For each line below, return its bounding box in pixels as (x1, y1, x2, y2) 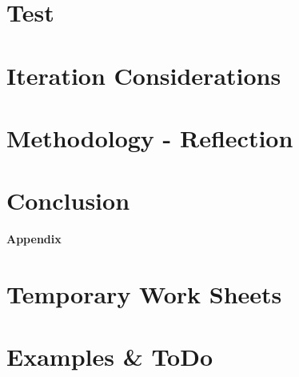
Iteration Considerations (6, 58, 281, 91)
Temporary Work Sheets (6, 278, 282, 311)
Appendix (6, 231, 62, 247)
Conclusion (6, 184, 130, 217)
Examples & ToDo (6, 340, 213, 373)
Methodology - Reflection (6, 121, 293, 154)
